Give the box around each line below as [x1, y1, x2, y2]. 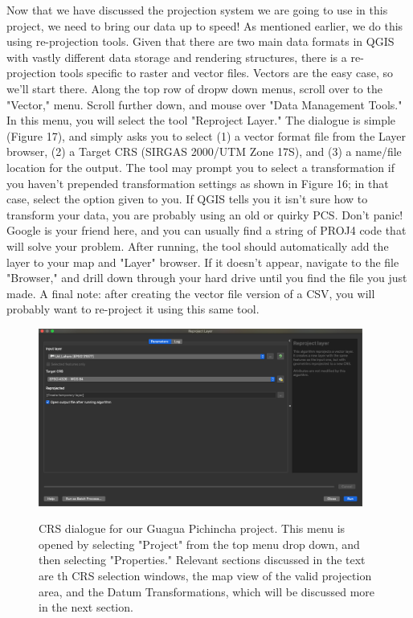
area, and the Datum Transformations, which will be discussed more [39, 583, 375, 600]
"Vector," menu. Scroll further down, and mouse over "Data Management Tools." [6, 96, 403, 113]
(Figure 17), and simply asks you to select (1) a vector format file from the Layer [6, 127, 407, 144]
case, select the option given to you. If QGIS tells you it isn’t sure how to [6, 190, 368, 207]
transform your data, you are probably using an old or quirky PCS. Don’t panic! [6, 206, 403, 223]
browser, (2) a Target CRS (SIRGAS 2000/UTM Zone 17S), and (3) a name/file [6, 143, 402, 160]
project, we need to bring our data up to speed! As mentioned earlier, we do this [6, 17, 403, 34]
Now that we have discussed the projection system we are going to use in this [6, 2, 388, 18]
